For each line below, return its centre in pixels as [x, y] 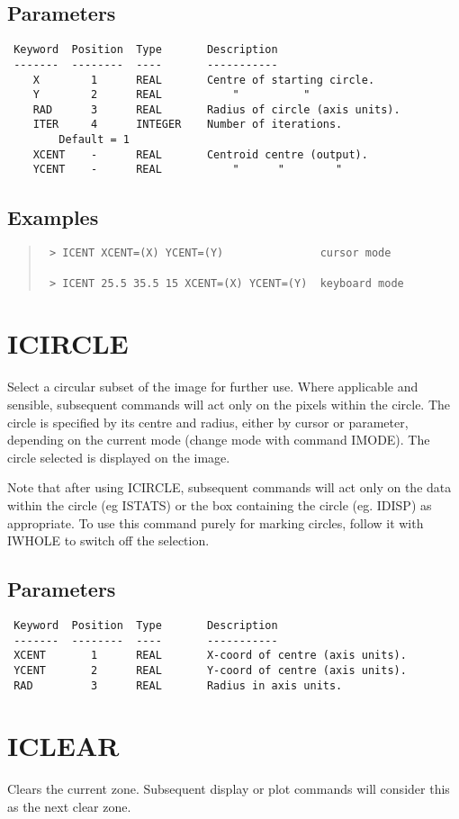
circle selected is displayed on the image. [119, 457]
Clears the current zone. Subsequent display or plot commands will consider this [229, 789]
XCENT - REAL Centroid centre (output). [200, 154]
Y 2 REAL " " [171, 95]
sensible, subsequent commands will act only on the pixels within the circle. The [229, 404]
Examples [53, 216]
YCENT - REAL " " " [188, 170]
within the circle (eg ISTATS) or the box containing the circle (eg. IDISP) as [220, 504]
